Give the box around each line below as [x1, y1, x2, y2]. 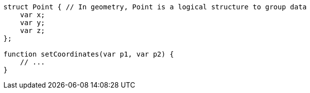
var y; [20, 19, 45, 27]
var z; [20, 27, 45, 34]
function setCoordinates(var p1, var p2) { [3, 50, 174, 58]
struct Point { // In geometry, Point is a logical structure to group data [3, 3, 307, 11]
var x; [20, 11, 45, 19]
